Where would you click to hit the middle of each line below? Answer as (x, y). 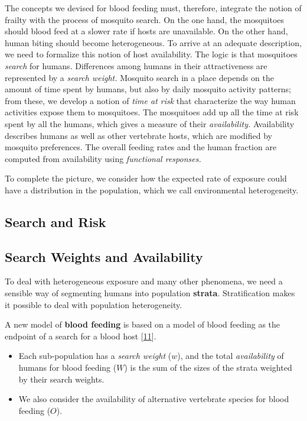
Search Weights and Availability (104, 256)
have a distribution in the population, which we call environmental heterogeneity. (152, 190)
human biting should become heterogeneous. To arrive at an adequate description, (153, 42)
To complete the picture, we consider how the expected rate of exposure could (146, 178)
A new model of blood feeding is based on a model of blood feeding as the (143, 324)
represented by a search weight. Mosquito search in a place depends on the (140, 77)
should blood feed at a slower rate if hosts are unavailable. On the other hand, (146, 31)
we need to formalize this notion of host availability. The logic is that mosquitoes (151, 54)
